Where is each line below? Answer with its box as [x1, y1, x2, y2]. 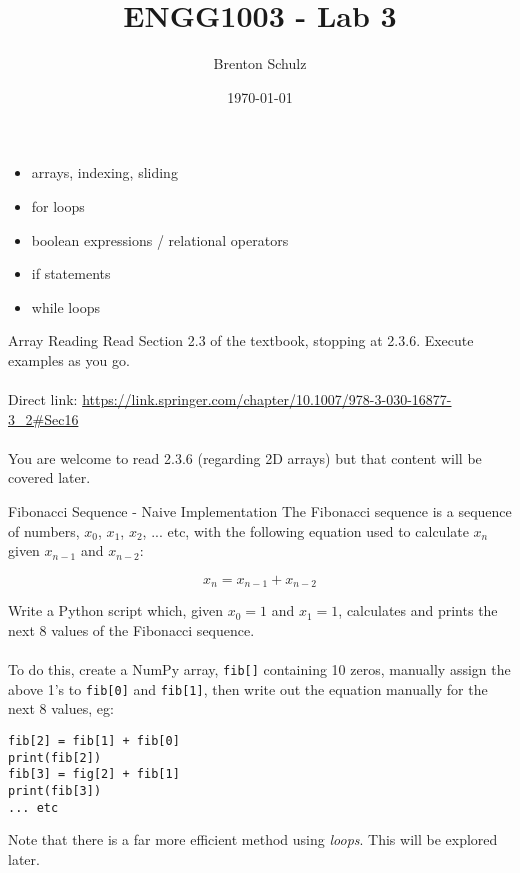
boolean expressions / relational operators [31, 229, 289, 250]
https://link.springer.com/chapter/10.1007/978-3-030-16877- [82, 389, 452, 410]
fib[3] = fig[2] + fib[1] [8, 767, 180, 782]
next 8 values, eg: [8, 698, 114, 719]
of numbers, [8, 520, 80, 541]
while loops [31, 296, 100, 317]
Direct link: [8, 389, 78, 410]
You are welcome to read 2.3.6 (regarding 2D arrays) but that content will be [8, 447, 482, 468]
